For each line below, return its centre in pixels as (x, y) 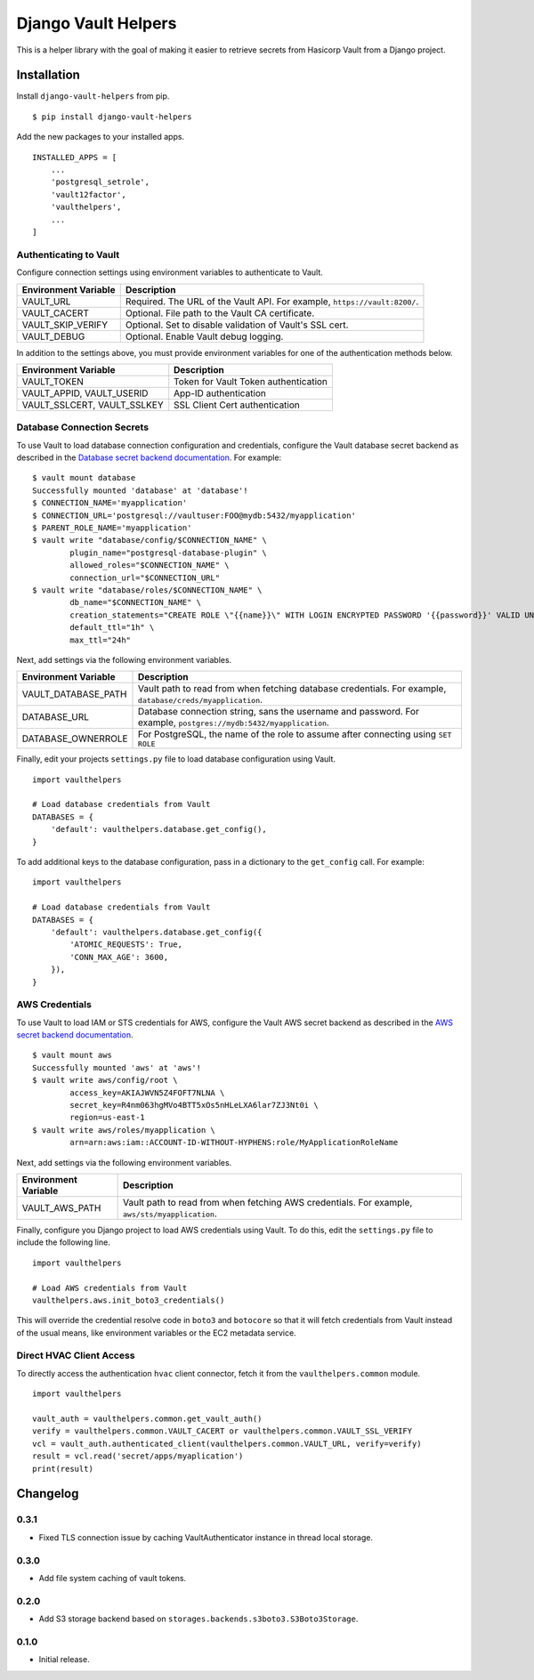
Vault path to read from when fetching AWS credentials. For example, (268, 1202)
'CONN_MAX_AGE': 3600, (119, 957)
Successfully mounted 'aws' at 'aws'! (117, 1067)
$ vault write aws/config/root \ (105, 1080)
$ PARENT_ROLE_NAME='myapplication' (112, 528)
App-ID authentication (220, 393)
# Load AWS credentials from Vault (110, 1288)
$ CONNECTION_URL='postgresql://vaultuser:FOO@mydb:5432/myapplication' (194, 515)
